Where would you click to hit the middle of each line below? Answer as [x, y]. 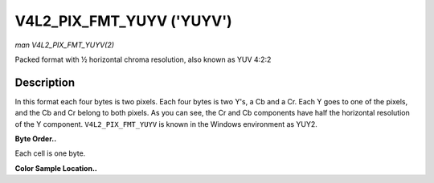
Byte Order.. [36, 139]
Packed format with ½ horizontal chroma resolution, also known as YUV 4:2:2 [143, 59]
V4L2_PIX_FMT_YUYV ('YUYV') [123, 21]
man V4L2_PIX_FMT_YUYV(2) [65, 45]
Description [45, 82]
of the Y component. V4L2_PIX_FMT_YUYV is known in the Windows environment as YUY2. [166, 124]
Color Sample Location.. [56, 168]
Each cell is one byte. [50, 153]
